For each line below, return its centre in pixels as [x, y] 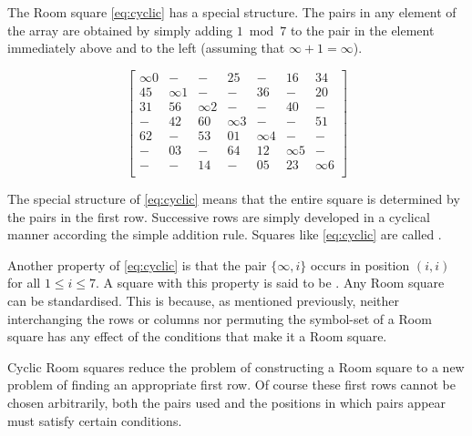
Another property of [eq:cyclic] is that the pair [137, 264]
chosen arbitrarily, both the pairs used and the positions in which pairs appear [227, 402]
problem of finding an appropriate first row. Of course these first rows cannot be [231, 385]
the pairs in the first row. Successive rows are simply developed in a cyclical [219, 216]
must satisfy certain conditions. [95, 420]
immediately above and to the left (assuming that [146, 48]
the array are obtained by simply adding [120, 30]
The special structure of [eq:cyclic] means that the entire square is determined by [234, 199]
